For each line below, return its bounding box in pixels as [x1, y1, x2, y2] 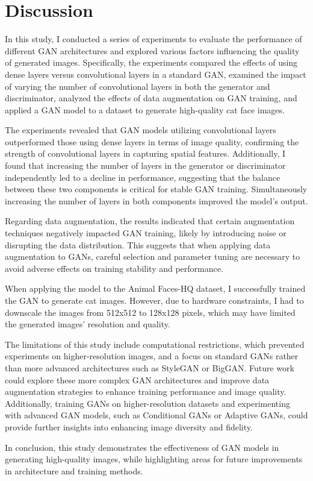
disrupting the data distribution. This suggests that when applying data [5, 238, 271, 251]
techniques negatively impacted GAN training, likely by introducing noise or [5, 227, 287, 239]
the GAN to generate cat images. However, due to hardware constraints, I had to [5, 294, 304, 306]
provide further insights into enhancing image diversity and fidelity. [5, 420, 253, 433]
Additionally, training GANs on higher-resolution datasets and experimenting [5, 397, 290, 409]
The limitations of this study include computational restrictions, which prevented [5, 338, 305, 350]
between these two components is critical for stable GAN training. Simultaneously [5, 183, 308, 195]
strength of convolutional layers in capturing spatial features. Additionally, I [5, 147, 286, 160]
